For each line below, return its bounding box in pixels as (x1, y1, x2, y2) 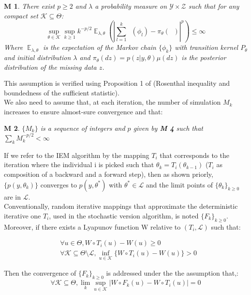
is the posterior (181, 52, 226, 62)
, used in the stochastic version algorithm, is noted (49, 210, 199, 220)
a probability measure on (95, 1, 167, 11)
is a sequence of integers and (40, 123, 125, 133)
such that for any (188, 1, 239, 11)
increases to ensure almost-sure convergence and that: (4, 107, 163, 117)
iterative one (4, 210, 41, 220)
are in (4, 191, 21, 202)
